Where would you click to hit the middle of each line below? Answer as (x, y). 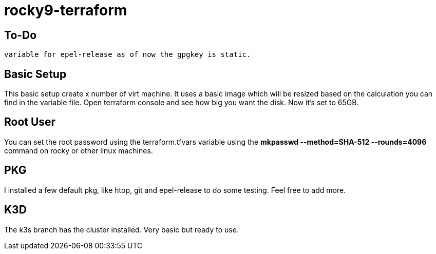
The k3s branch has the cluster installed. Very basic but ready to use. (121, 229)
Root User (30, 122)
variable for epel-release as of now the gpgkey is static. (128, 55)
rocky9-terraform (66, 10)
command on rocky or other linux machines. (79, 150)
